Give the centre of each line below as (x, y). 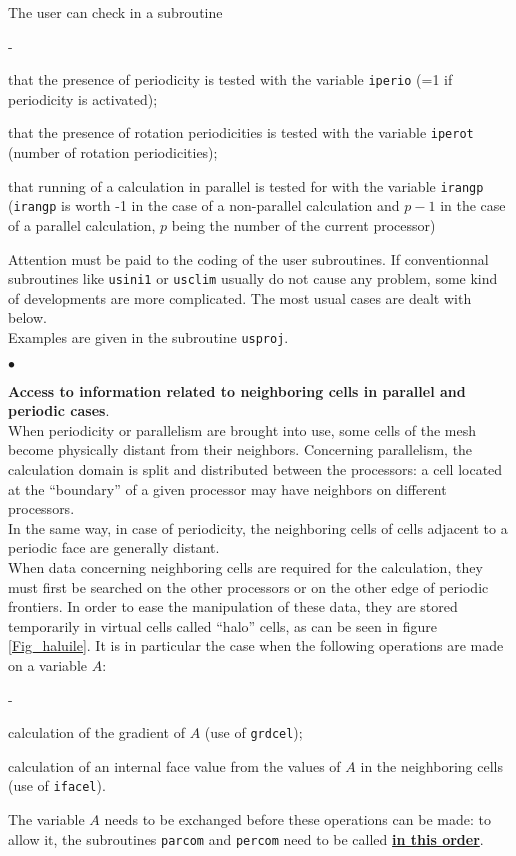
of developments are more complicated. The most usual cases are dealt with (240, 297)
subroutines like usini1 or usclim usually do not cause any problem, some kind (253, 278)
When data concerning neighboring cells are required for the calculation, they (245, 567)
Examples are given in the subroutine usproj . (148, 337)
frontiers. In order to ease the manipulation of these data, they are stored (233, 606)
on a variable (47, 665)
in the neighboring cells (431, 765)
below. (27, 317)
